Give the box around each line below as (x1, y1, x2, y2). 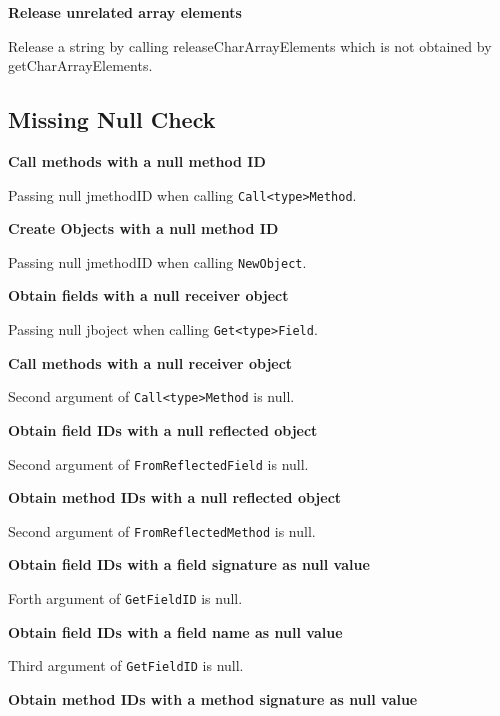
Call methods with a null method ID (8, 150, 266, 171)
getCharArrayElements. (8, 55, 153, 76)
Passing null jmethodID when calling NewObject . (8, 251, 307, 272)
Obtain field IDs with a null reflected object (8, 419, 318, 440)
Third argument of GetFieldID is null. (8, 655, 244, 676)
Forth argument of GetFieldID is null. (8, 588, 243, 609)
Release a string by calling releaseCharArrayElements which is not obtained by (8, 35, 492, 56)
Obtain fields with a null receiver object (8, 285, 289, 306)
